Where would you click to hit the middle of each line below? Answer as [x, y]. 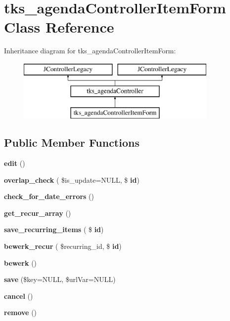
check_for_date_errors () [49, 196]
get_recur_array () [38, 213]
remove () [21, 312]
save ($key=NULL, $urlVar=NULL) [60, 279]
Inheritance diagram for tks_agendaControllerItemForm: [90, 51]
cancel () [19, 296]
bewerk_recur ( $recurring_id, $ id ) [63, 246]
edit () [15, 163]
